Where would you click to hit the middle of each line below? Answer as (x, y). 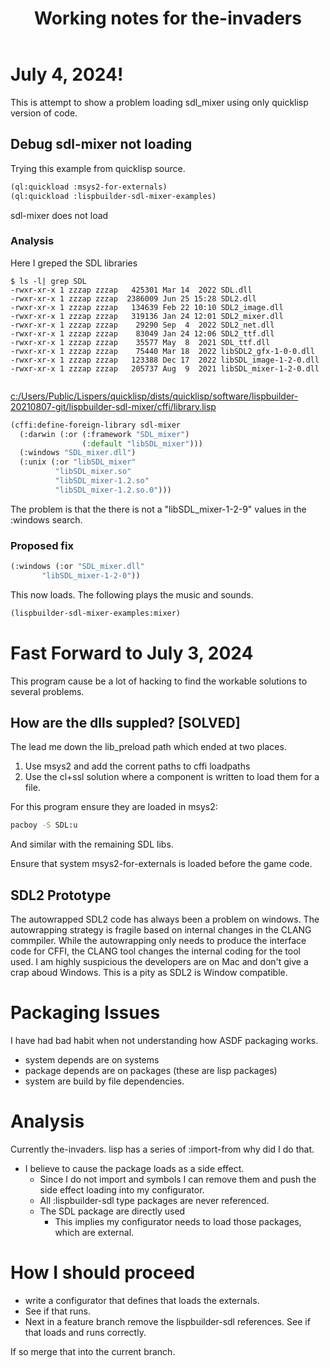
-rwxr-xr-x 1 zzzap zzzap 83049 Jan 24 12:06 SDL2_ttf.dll (142, 333)
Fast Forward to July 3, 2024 (132, 653)
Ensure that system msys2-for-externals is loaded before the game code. (161, 864)
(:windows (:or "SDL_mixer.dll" (77, 567)
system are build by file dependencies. (104, 1081)
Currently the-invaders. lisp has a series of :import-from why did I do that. (162, 1149)
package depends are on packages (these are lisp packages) (151, 1071)
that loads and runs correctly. (85, 1332)
